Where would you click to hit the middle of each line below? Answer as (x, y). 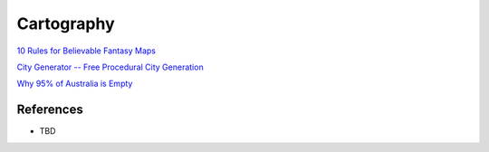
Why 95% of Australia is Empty (75, 84)
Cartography (66, 24)
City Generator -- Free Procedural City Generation (110, 67)
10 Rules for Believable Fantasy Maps (86, 51)
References (50, 110)
